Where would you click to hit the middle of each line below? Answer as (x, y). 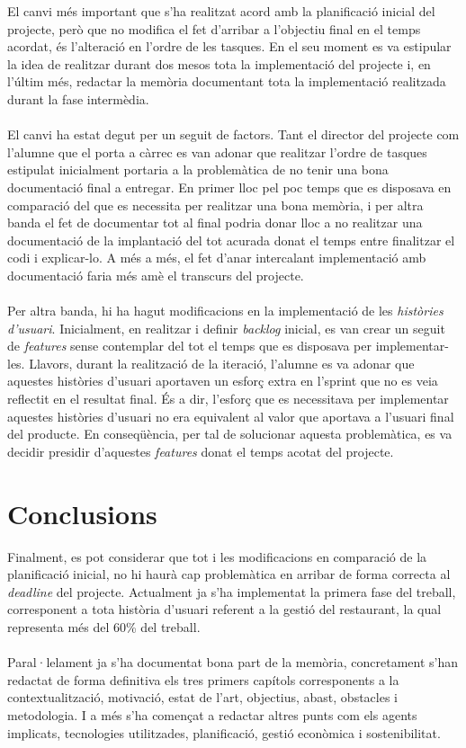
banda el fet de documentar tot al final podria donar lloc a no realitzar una (215, 223)
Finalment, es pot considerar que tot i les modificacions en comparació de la (217, 556)
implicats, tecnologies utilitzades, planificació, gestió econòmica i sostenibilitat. (224, 732)
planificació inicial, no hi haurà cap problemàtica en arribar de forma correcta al (229, 574)
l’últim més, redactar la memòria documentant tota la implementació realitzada (227, 81)
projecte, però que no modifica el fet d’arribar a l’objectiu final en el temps (214, 28)
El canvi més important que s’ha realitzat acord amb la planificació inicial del (221, 11)
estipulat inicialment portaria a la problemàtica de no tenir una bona (198, 169)
